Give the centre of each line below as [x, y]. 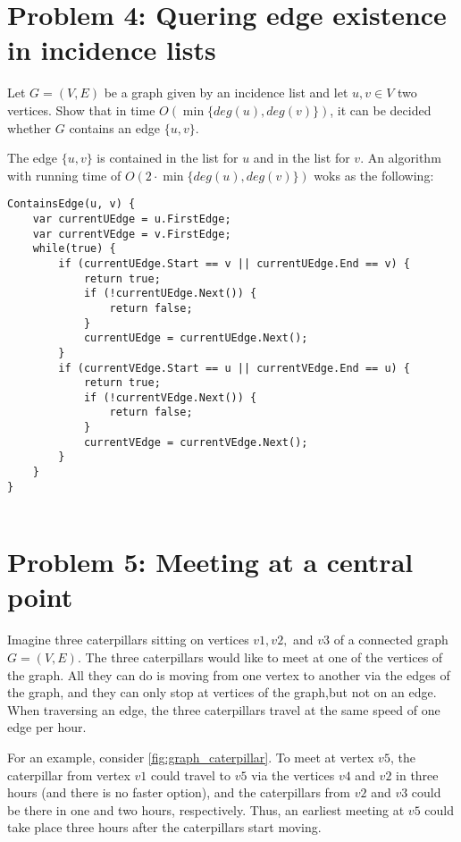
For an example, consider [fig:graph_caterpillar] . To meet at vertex [191, 757]
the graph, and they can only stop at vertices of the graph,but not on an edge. [222, 692]
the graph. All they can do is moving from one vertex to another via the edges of [229, 674]
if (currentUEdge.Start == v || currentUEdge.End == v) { [235, 263]
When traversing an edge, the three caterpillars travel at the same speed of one [224, 709]
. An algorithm [401, 158]
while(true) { [74, 249]
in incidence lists [112, 50]
